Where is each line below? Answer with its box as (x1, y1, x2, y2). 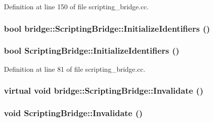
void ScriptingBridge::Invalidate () (4, 107, 143, 119)
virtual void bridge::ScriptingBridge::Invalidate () (4, 84, 204, 97)
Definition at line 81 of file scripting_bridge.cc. (4, 63, 145, 74)
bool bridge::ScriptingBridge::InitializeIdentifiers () (4, 22, 210, 34)
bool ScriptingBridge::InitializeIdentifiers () (4, 44, 180, 57)
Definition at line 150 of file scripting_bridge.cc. (4, 1, 149, 11)
